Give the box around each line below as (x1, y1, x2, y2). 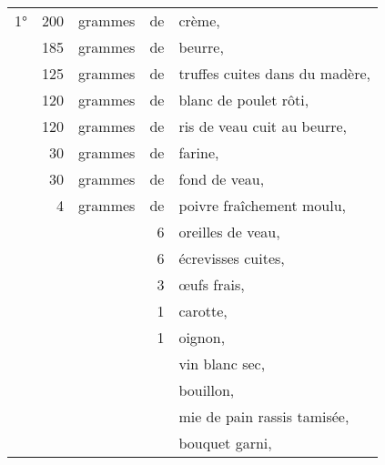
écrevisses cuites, (178, 248, 285, 268)
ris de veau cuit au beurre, (178, 116, 348, 136)
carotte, (178, 300, 228, 321)
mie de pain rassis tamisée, (178, 406, 350, 427)
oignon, (178, 327, 226, 348)
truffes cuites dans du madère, (178, 63, 370, 84)
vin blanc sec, (178, 353, 266, 374)
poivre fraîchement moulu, (178, 195, 347, 216)
